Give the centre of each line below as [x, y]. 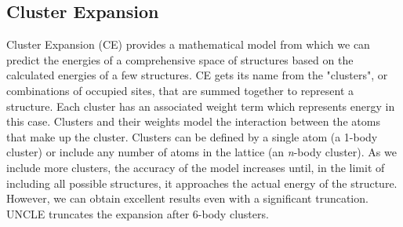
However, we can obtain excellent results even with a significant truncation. [187, 198]
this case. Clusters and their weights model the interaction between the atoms [193, 121]
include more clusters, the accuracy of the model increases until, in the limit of [196, 167]
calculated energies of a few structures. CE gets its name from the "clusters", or [197, 75]
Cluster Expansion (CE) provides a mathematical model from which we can [188, 44]
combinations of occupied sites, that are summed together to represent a [180, 90]
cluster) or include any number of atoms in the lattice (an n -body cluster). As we [201, 152]
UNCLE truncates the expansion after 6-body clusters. [138, 213]
